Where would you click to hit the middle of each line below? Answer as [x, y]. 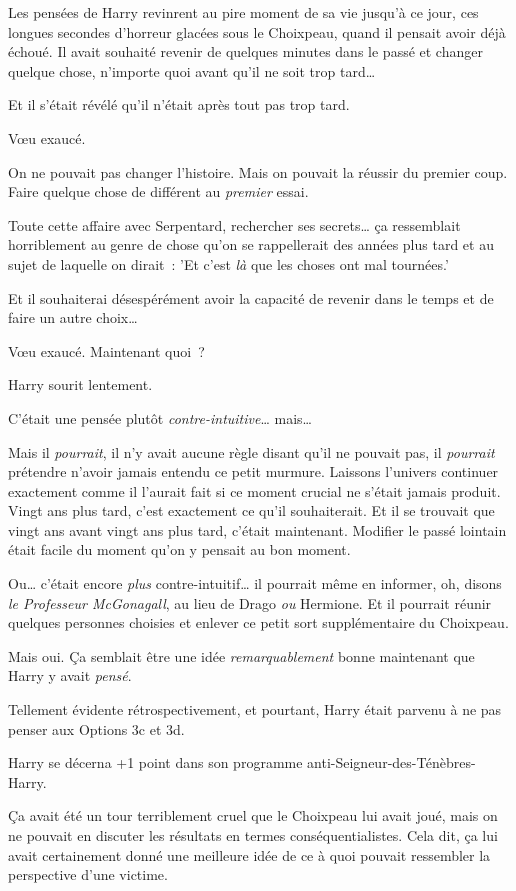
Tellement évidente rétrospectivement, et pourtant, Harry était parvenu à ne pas [255, 709]
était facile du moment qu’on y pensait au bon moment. [179, 549]
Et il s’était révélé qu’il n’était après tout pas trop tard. [179, 104]
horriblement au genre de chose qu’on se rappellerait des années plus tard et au [251, 244]
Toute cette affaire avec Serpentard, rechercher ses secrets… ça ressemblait [234, 224]
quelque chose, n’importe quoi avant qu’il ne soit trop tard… [192, 70]
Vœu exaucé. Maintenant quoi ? [106, 350]
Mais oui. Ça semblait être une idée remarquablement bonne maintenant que [241, 655]
